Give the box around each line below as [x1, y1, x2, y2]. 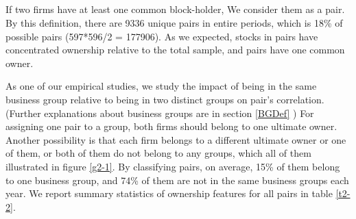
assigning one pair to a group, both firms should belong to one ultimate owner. [5, 119, 337, 133]
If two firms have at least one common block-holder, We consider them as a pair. [5, 2, 345, 16]
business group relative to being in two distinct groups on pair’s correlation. [5, 92, 324, 106]
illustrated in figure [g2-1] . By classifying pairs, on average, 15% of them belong [5, 159, 340, 173]
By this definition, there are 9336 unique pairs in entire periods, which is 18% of [5, 15, 343, 29]
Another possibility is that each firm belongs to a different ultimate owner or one [5, 132, 346, 146]
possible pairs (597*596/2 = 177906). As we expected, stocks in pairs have [5, 29, 318, 43]
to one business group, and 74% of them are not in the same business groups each [5, 172, 349, 187]
